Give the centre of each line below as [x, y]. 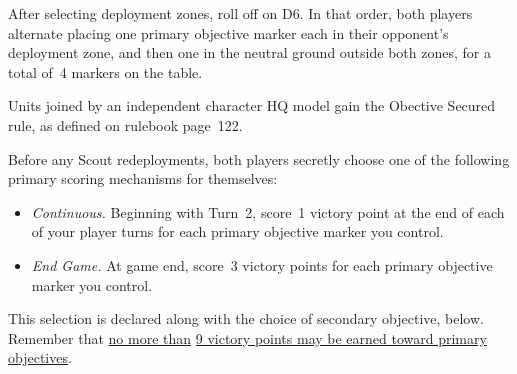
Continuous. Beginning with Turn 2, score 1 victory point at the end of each [268, 211]
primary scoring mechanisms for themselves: [143, 178]
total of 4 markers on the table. [105, 71]
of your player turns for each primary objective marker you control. [237, 231]
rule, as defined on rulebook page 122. [125, 124]
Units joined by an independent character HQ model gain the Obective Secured [252, 105]
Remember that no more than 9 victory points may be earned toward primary [247, 337]
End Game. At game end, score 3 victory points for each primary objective [262, 264]
